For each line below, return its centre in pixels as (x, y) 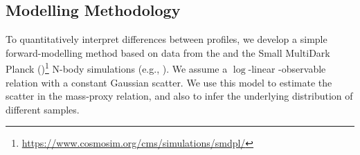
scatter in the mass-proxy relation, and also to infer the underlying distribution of (179, 96)
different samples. (43, 109)
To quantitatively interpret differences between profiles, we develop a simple (166, 39)
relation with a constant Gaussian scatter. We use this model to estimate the (169, 82)
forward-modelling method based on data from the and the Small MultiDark (168, 52)
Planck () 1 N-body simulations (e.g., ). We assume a (117, 68)
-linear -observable (287, 69)
